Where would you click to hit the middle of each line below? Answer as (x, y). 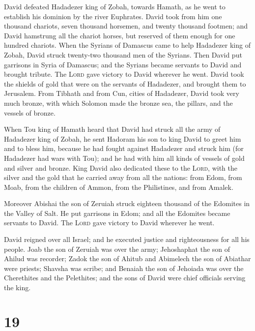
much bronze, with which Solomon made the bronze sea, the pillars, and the (118, 103)
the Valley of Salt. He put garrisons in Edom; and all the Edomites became (117, 213)
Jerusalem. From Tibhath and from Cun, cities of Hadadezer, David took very (122, 93)
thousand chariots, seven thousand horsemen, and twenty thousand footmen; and (126, 26)
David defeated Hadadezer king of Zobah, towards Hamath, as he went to (115, 6)
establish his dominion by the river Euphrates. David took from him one (113, 16)
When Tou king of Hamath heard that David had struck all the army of (112, 129)
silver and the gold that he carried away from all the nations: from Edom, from (123, 177)
